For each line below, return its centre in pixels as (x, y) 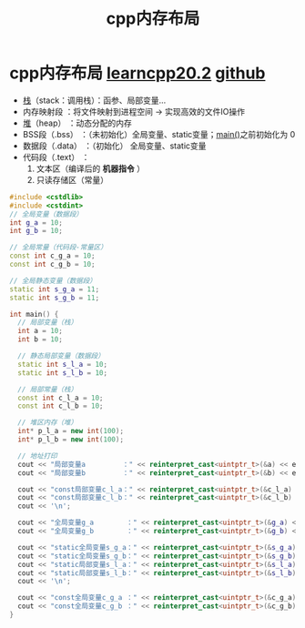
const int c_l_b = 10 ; (61, 406)
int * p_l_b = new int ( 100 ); (71, 440)
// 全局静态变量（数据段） (53, 280)
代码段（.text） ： (56, 157)
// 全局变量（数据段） (46, 214)
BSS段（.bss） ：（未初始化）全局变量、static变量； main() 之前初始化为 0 (159, 134)
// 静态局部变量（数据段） (61, 356)
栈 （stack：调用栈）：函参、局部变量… (94, 100)
